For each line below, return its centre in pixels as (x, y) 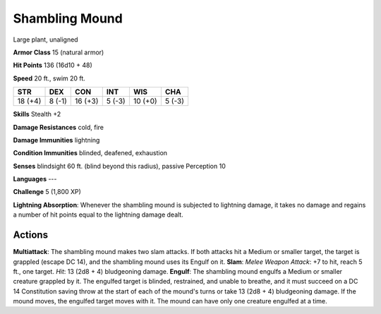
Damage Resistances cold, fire (58, 127)
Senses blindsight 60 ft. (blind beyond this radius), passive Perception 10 (119, 166)
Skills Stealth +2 (37, 114)
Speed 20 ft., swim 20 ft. (49, 78)
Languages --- (35, 179)
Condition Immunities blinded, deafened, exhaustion (90, 153)
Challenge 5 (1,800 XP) (47, 192)
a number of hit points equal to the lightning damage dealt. (98, 215)
